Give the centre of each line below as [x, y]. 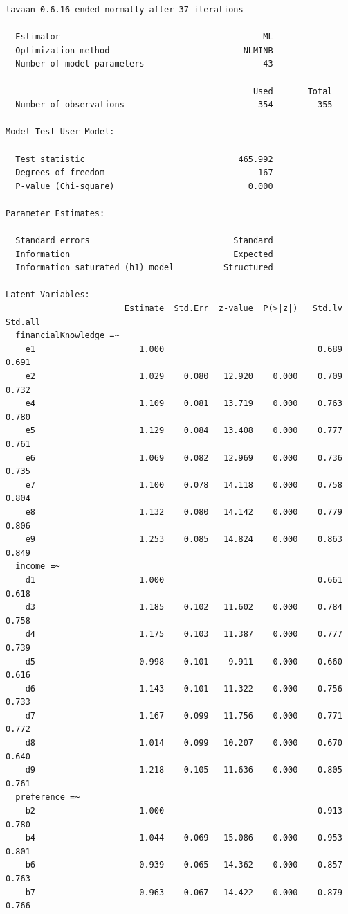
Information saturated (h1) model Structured [144, 268]
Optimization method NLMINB [144, 50]
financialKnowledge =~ [67, 336]
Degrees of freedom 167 [144, 173]
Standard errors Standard [144, 241]
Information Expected [144, 254]
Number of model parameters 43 [144, 64]
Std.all [23, 322]
